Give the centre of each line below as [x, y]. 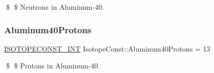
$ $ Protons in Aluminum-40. [53, 66]
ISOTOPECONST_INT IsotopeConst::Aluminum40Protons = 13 [107, 48]
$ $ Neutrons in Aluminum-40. [55, 7]
